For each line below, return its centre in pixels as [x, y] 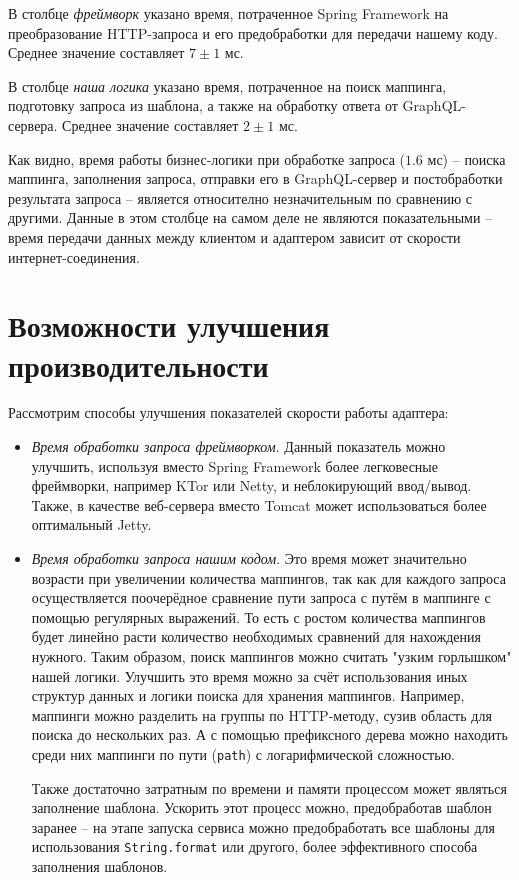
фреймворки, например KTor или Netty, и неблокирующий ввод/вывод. [251, 485]
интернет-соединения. [74, 256]
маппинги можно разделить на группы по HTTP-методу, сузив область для [261, 714]
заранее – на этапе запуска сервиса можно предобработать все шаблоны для [263, 826]
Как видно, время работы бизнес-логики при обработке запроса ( [206, 158]
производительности [138, 364]
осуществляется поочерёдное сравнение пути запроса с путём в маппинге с [261, 597]
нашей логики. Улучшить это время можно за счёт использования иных [249, 675]
